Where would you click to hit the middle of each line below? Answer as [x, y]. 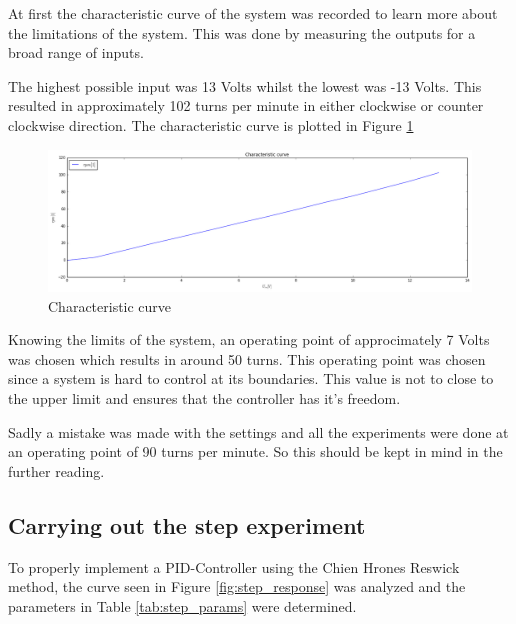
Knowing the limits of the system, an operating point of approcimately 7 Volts [249, 339]
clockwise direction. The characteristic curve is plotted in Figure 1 [211, 124]
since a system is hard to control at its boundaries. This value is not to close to [251, 378]
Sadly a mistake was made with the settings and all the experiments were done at [258, 431]
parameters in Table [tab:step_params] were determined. [182, 605]
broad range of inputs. [76, 52]
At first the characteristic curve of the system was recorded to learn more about [253, 13]
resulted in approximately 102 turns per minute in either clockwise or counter [246, 105]
